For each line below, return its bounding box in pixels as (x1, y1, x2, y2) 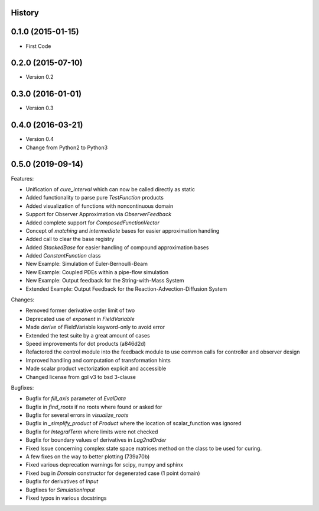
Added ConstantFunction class (25, 252, 101, 259)
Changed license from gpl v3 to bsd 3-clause (25, 373, 136, 380)
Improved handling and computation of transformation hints (25, 356, 171, 364)
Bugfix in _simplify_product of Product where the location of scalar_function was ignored (25, 420, 242, 427)
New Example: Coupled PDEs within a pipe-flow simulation (25, 268, 169, 275)
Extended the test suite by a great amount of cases (25, 332, 150, 339)
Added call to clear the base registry (25, 236, 115, 243)
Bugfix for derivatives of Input (25, 478, 99, 485)
